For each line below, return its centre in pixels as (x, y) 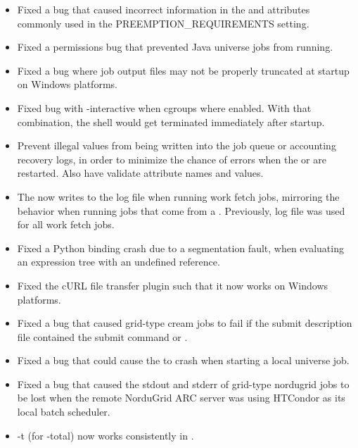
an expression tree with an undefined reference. (119, 262)
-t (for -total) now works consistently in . (106, 435)
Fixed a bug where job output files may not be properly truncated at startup (183, 70)
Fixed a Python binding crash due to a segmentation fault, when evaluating (180, 248)
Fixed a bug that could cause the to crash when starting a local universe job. (183, 360)
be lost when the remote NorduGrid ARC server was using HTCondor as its (181, 398)
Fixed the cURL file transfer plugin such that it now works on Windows (173, 285)
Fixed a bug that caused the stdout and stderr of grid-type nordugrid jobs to (183, 384)
